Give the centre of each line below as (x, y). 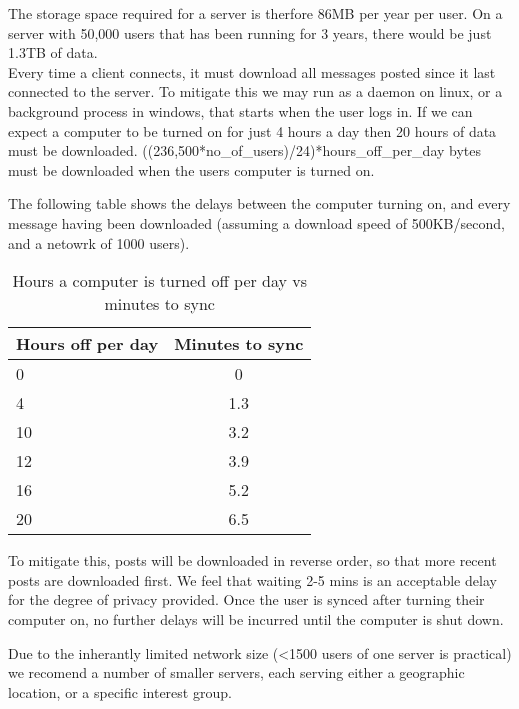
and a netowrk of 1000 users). (99, 242)
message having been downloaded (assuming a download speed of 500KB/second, (256, 222)
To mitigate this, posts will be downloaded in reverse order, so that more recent (252, 560)
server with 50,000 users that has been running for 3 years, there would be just (250, 32)
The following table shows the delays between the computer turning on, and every (259, 203)
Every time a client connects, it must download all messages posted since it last (252, 71)
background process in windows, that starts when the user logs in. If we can (240, 110)
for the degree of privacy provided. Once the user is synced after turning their (246, 599)
